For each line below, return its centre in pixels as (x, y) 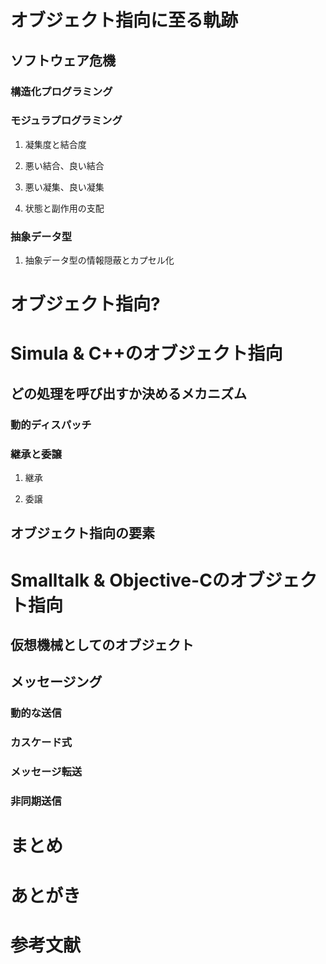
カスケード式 (41, 743)
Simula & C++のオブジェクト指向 (146, 353)
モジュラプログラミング (66, 121)
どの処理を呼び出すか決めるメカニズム (128, 393)
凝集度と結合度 (55, 144)
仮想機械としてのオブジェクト (102, 645)
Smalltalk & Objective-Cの (120, 580)
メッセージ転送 (46, 772)
